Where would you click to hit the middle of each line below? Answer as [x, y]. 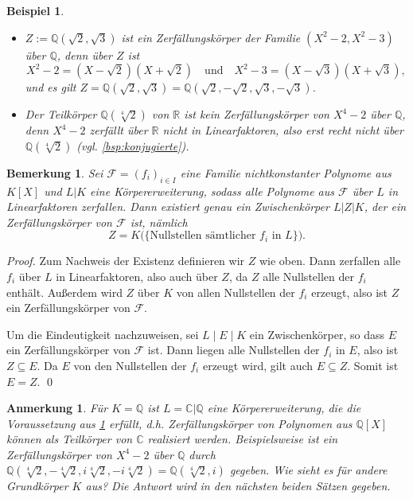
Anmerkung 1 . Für [57, 408]
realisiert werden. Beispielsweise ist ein [243, 439]
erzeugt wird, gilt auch [258, 365]
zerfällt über [119, 130]
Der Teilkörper [61, 114]
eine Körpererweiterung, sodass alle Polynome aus [212, 191]
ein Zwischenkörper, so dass [317, 334]
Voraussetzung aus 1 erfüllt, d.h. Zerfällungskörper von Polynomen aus [179, 423]
